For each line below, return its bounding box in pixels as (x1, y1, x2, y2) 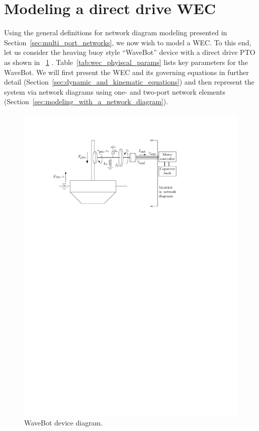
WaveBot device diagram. (24, 417, 103, 428)
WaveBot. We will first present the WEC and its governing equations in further (4, 66, 249, 77)
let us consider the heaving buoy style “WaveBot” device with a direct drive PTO (4, 47, 255, 57)
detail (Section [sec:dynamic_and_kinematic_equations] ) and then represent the (4, 77, 254, 87)
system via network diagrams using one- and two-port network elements (4, 86, 225, 97)
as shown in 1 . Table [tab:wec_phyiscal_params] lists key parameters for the (4, 56, 248, 67)
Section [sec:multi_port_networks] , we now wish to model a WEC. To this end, (4, 37, 251, 47)
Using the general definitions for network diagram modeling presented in (4, 27, 227, 38)
